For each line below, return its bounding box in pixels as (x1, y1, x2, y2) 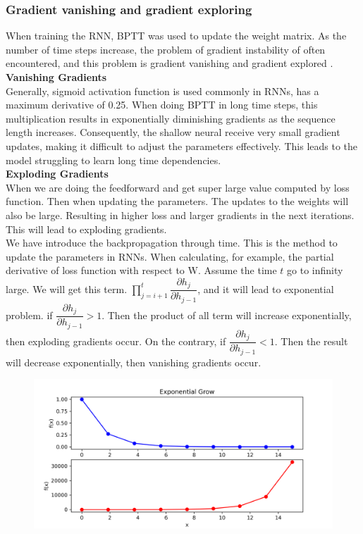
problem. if (6, 307, 53, 322)
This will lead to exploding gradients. (6, 221, 167, 236)
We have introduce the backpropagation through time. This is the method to (6, 235, 338, 250)
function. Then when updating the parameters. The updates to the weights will (6, 194, 349, 209)
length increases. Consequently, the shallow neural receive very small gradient (6, 125, 340, 139)
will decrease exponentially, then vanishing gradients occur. (6, 354, 262, 369)
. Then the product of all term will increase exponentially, (101, 307, 352, 322)
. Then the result (274, 333, 348, 348)
